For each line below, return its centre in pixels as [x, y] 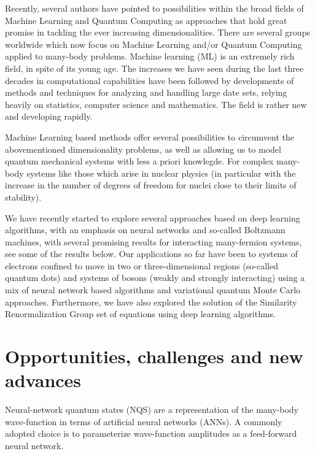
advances [43, 380]
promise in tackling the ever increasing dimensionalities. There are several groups [157, 32]
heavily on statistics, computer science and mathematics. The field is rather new [156, 104]
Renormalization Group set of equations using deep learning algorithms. [141, 314]
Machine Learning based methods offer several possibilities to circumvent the [150, 137]
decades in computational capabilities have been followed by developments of [150, 80]
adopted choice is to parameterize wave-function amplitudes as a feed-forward [151, 433]
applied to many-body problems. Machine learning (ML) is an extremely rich [150, 56]
